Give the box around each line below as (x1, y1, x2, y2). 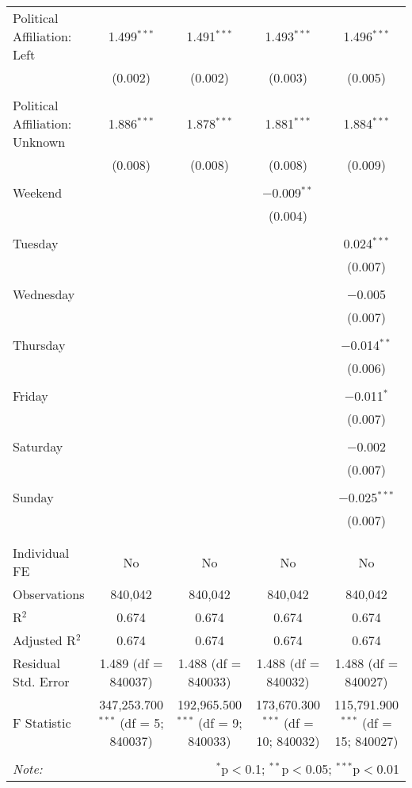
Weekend (13, 183, 63, 202)
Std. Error (13, 672, 70, 690)
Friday (13, 386, 48, 405)
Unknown (13, 133, 66, 151)
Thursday (13, 336, 66, 354)
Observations (13, 585, 85, 603)
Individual (13, 544, 70, 562)
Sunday (13, 488, 54, 506)
